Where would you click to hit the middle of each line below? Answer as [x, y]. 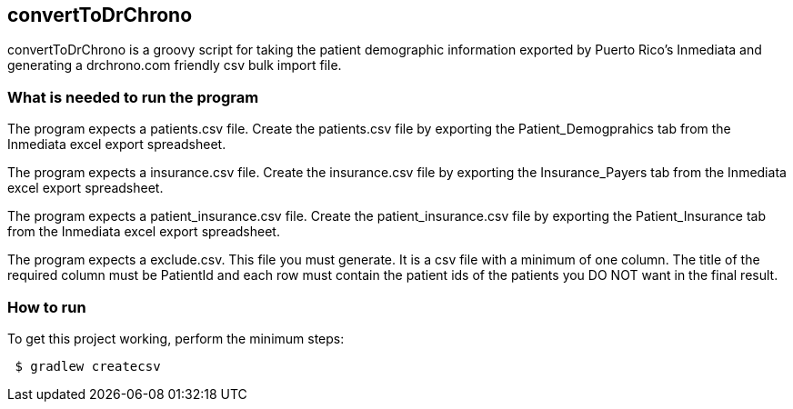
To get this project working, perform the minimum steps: [176, 338]
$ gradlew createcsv [88, 366]
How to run [47, 307]
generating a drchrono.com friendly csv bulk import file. [175, 65]
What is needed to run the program [133, 97]
